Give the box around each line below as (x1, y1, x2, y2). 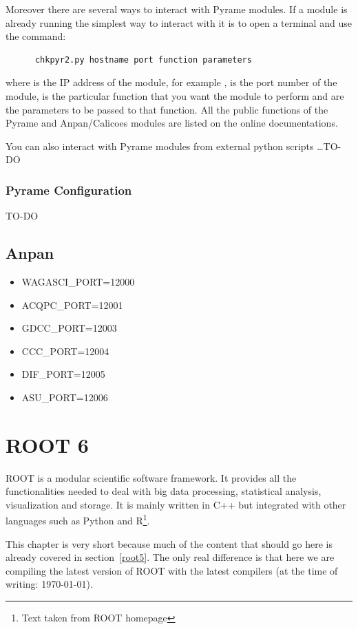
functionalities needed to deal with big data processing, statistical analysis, (6, 484, 322, 498)
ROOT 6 (6, 430, 89, 458)
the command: (6, 29, 66, 43)
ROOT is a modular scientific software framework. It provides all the (6, 470, 297, 484)
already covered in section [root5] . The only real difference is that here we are (6, 550, 335, 564)
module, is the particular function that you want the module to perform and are (6, 88, 344, 103)
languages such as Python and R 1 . (6, 511, 150, 528)
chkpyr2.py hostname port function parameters (34, 54, 252, 65)
